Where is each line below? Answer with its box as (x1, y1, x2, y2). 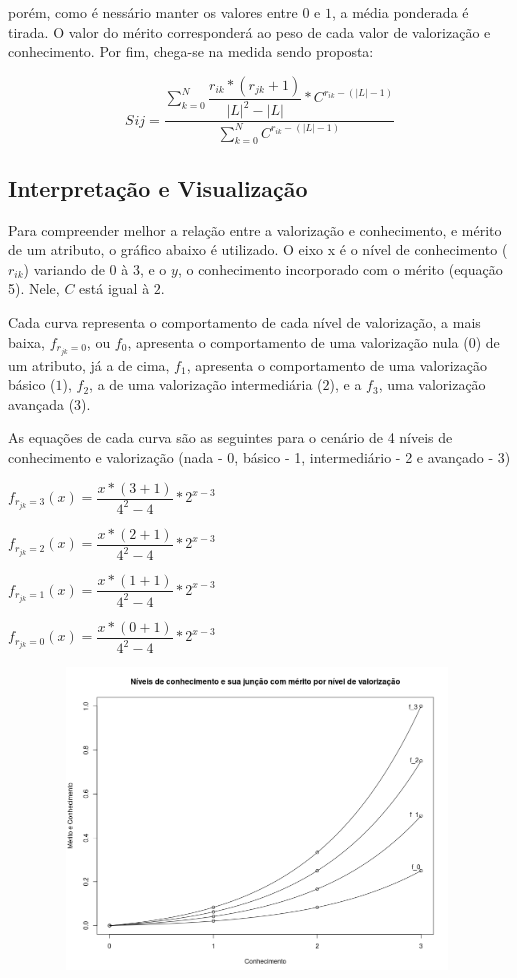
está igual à (79, 278, 150, 299)
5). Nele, (8, 278, 60, 299)
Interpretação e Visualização (8, 172, 308, 203)
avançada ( (8, 393, 75, 414)
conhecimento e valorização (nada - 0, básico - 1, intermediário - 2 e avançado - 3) (8, 446, 511, 467)
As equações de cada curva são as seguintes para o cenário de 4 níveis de (8, 427, 453, 448)
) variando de (23, 258, 105, 279)
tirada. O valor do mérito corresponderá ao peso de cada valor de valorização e (8, 21, 491, 42)
